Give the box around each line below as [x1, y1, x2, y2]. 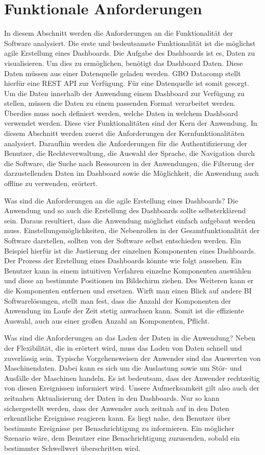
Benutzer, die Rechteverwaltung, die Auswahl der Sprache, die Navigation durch [4, 148, 255, 158]
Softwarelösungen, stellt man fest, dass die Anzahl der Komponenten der [4, 295, 231, 306]
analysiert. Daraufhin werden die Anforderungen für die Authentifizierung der [4, 138, 247, 148]
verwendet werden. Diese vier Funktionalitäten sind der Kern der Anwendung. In [4, 118, 257, 128]
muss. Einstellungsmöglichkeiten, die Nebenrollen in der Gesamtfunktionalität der [4, 225, 260, 236]
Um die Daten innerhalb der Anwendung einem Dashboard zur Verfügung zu [4, 87, 245, 98]
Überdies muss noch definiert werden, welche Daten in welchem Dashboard [4, 107, 238, 118]
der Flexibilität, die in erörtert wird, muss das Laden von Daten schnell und [4, 342, 242, 353]
